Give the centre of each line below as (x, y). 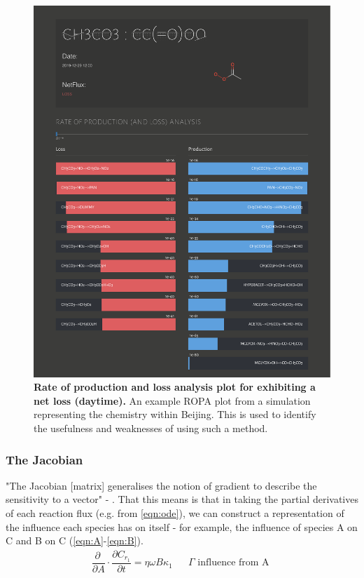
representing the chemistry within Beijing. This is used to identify (175, 414)
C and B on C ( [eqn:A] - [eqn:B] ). (75, 540)
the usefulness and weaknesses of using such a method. (151, 428)
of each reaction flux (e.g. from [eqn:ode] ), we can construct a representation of (175, 512)
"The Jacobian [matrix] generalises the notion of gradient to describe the (161, 485)
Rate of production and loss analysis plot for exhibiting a (175, 387)
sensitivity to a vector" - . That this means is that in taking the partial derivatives (182, 499)
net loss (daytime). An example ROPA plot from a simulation (172, 400)
